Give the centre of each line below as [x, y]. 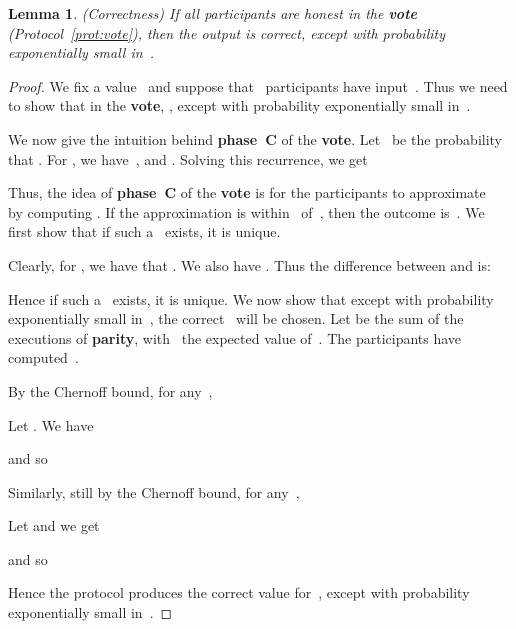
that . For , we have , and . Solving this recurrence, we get [188, 158]
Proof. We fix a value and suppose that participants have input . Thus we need [258, 85]
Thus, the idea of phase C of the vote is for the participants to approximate [247, 192]
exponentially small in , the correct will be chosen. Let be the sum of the [236, 318]
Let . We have [51, 424]
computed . [43, 357]
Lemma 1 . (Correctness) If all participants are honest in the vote [212, 13]
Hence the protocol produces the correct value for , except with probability [239, 592]
